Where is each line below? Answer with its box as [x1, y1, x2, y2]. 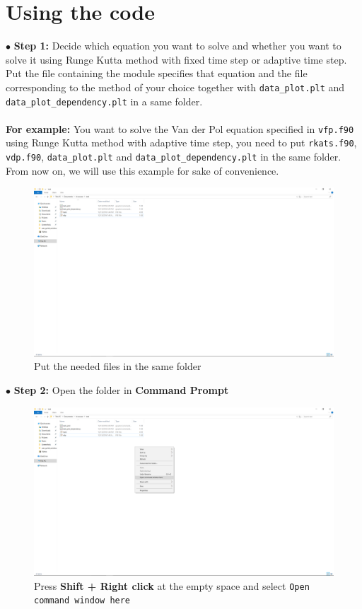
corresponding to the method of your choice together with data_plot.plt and [6, 79, 345, 94]
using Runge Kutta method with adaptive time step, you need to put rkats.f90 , [6, 135, 357, 150]
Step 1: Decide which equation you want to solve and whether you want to [13, 38, 341, 53]
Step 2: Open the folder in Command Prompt [13, 383, 229, 398]
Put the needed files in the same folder [34, 359, 202, 373]
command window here [34, 596, 131, 606]
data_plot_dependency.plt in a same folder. [6, 93, 203, 108]
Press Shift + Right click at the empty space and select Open [34, 578, 310, 593]
